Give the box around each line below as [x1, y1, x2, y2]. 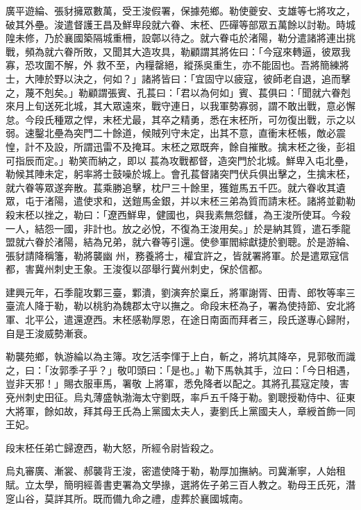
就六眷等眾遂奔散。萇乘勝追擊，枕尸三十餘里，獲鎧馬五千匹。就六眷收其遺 [6, 180, 346, 194]
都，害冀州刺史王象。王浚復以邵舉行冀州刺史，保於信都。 [6, 262, 268, 276]
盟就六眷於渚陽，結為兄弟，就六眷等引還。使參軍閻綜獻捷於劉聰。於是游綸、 [6, 235, 355, 249]
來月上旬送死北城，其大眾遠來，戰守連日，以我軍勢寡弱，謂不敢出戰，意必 [6, 99, 346, 113]
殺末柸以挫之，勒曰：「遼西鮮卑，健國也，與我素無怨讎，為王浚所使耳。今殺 [6, 207, 351, 221]
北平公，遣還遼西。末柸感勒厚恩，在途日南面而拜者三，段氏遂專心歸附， [24, 312, 355, 327]
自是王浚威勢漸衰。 [6, 325, 93, 340]
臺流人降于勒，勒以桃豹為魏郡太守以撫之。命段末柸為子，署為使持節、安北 [6, 298, 346, 313]
